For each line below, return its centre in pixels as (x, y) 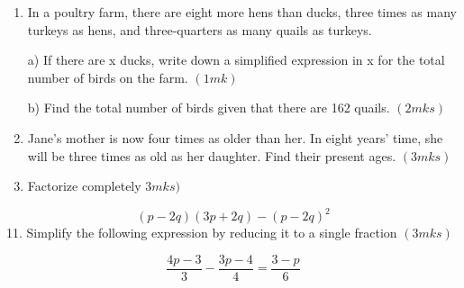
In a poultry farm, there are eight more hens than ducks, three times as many (242, 12)
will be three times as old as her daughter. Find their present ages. (212, 155)
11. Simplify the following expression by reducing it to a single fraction (202, 233)
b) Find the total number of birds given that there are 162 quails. (209, 108)
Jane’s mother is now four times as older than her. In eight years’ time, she (235, 137)
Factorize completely (84, 186)
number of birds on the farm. (108, 77)
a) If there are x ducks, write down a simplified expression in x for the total (236, 60)
